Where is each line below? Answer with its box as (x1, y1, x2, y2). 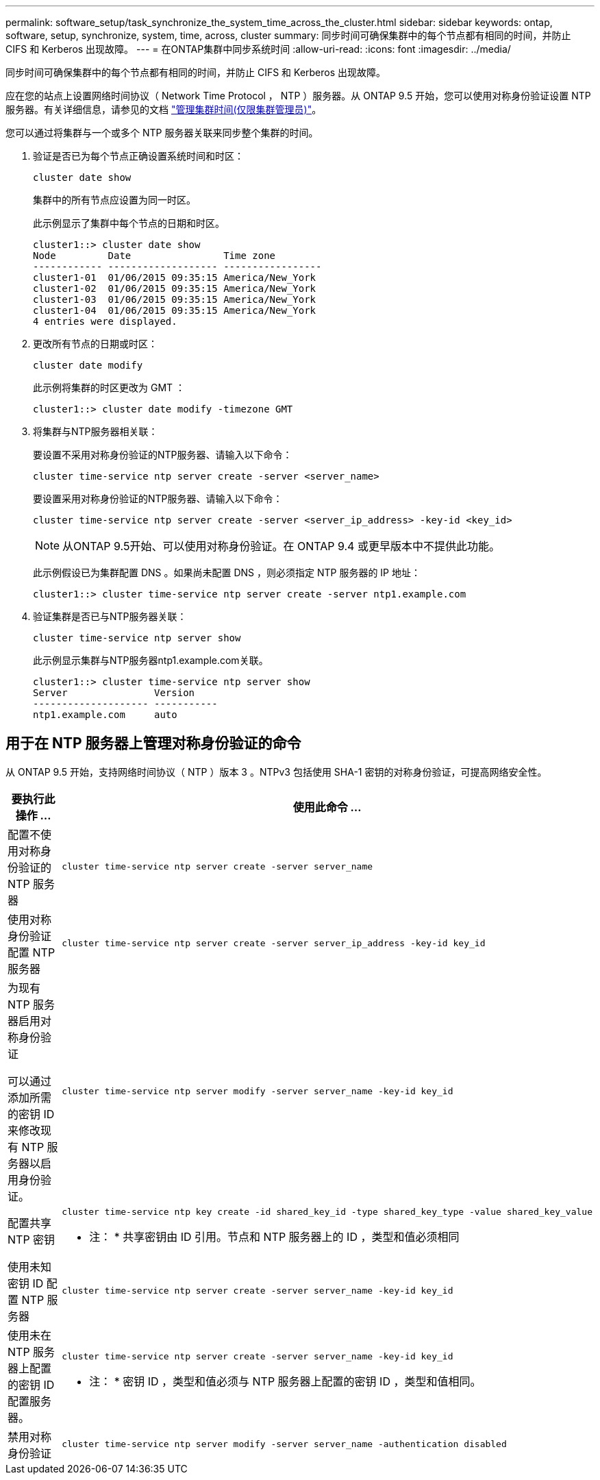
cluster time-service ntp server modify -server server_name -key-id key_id (62, 1086, 453, 1097)
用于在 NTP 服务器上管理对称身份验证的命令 (5, 735, 301, 752)
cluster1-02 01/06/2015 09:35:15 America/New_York (33, 283, 316, 294)
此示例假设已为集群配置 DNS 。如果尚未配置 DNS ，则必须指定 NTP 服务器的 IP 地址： (33, 567, 421, 578)
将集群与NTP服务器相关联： (33, 425, 158, 437)
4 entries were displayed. (33, 316, 177, 327)
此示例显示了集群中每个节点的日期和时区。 (33, 217, 225, 229)
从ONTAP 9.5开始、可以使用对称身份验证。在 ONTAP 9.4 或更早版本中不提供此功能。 (62, 539, 500, 553)
